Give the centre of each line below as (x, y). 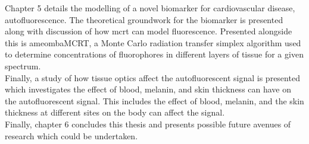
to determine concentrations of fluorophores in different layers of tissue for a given (154, 54)
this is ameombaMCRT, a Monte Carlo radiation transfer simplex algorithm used (153, 42)
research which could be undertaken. (71, 135)
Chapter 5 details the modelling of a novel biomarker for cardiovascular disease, (150, 8)
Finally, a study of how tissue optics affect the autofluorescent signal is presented (152, 77)
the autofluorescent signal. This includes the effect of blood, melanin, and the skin (154, 100)
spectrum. (23, 65)
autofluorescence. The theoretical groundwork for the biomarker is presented (144, 19)
